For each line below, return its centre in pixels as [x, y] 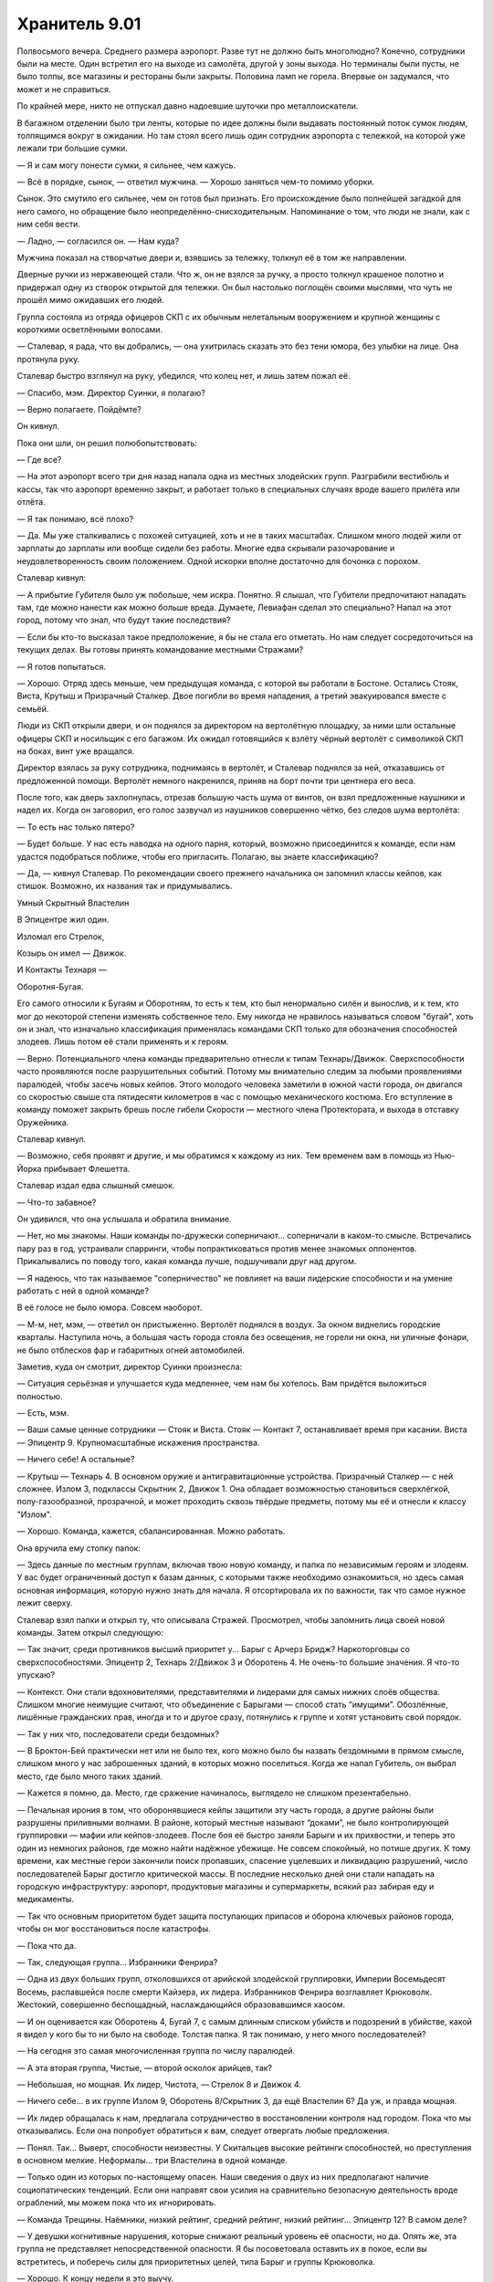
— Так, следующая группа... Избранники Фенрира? [117, 1962]
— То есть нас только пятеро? [76, 827]
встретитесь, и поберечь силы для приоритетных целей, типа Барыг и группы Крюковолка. [196, 2261]
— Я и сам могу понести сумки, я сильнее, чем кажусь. [126, 165]
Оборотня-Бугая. [50, 987]
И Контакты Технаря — [62, 970]
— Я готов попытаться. [62, 666]
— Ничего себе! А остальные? [76, 1460]
